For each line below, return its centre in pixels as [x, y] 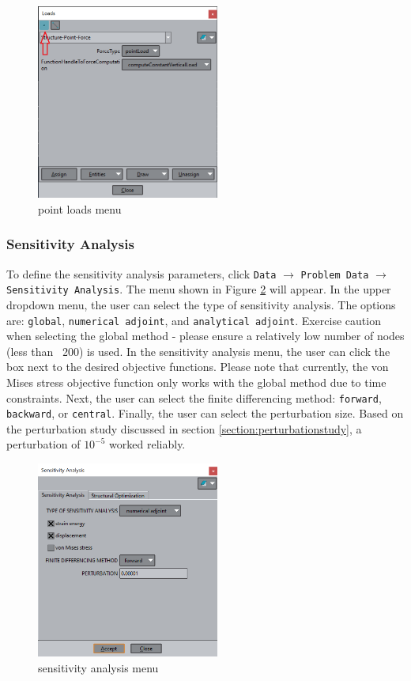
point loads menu [80, 208]
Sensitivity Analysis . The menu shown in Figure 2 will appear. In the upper [199, 289]
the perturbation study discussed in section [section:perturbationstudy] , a [184, 428]
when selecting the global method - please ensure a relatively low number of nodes [205, 336]
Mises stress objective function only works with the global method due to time [196, 382]
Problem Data [335, 275]
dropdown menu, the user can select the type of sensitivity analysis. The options [201, 304]
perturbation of [43, 444]
